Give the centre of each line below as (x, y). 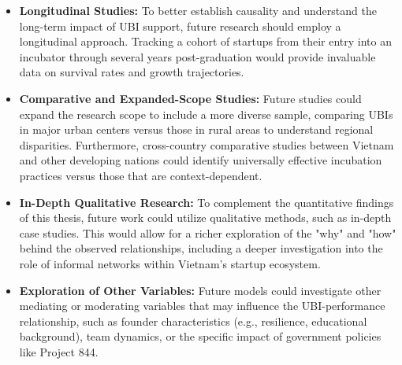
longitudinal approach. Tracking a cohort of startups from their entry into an (206, 41)
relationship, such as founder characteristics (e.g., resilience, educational (193, 321)
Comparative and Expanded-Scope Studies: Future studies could (190, 98)
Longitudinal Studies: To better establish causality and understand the (198, 10)
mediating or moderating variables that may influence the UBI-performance (202, 306)
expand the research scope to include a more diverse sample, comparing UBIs (206, 114)
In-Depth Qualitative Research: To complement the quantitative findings (207, 202)
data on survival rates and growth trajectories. (132, 72)
